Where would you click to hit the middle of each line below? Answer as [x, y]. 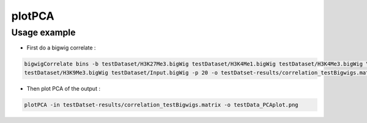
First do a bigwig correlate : [61, 48]
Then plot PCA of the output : [64, 88]
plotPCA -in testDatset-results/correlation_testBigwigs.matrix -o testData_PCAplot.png [161, 105]
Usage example [43, 32]
